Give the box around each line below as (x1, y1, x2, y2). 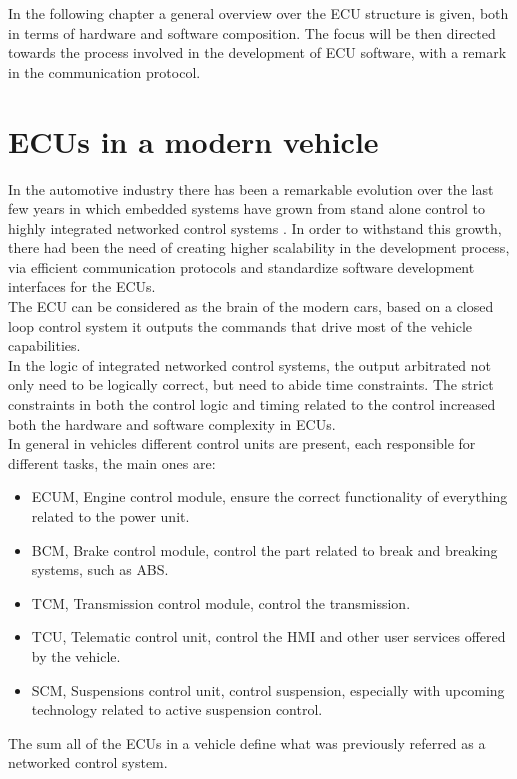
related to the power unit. (31, 506, 190, 526)
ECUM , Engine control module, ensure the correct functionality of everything (31, 486, 508, 507)
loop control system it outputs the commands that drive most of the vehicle (8, 315, 472, 336)
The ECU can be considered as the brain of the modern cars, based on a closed (8, 296, 494, 317)
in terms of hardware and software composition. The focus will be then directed (8, 22, 496, 43)
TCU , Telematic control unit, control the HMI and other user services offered (31, 626, 506, 647)
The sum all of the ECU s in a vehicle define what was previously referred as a (8, 732, 486, 753)
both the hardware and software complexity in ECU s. (8, 413, 336, 434)
